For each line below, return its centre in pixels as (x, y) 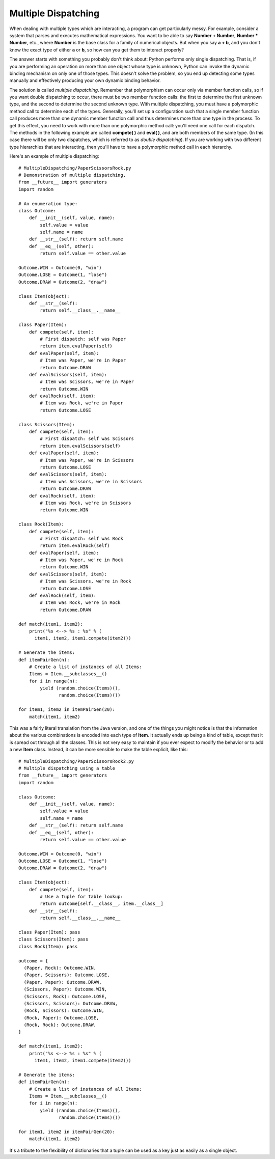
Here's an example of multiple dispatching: (54, 156)
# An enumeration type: (48, 203)
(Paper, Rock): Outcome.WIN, (60, 968)
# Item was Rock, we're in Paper (81, 403)
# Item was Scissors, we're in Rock (86, 581)
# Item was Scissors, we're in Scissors (91, 481)
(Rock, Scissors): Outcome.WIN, (64, 1011)
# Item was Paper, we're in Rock (81, 560)
